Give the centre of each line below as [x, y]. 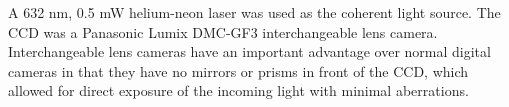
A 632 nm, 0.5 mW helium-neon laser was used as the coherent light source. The [254, 12]
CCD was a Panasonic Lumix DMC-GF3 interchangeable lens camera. [223, 31]
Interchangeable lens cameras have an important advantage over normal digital [249, 51]
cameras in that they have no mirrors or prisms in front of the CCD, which [238, 70]
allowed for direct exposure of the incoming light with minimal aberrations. [238, 90]
